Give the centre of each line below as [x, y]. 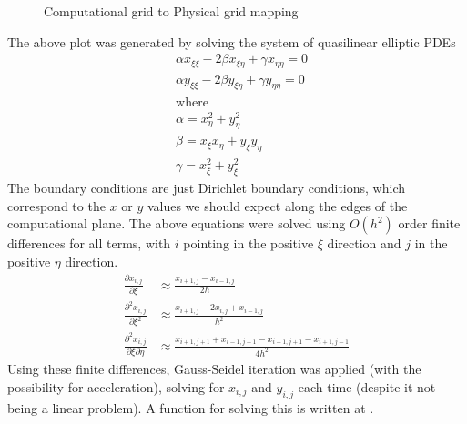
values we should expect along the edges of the [277, 205]
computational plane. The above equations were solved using [177, 223]
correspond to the [56, 205]
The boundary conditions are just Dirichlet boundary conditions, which [206, 188]
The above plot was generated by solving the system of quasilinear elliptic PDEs [232, 41]
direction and [364, 243]
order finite [429, 223]
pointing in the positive [249, 243]
